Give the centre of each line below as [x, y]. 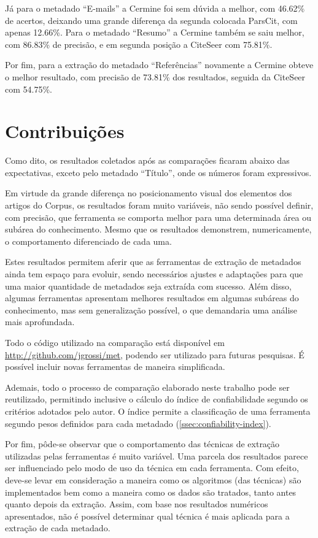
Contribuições [65, 131]
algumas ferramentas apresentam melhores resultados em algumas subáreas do [152, 298]
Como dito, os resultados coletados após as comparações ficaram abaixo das [147, 160]
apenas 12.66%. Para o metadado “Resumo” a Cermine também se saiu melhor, [155, 32]
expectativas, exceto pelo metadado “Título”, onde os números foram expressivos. [158, 172]
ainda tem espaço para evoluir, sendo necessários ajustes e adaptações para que [154, 274]
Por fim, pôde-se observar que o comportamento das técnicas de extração [142, 444]
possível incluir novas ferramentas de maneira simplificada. [115, 367]
